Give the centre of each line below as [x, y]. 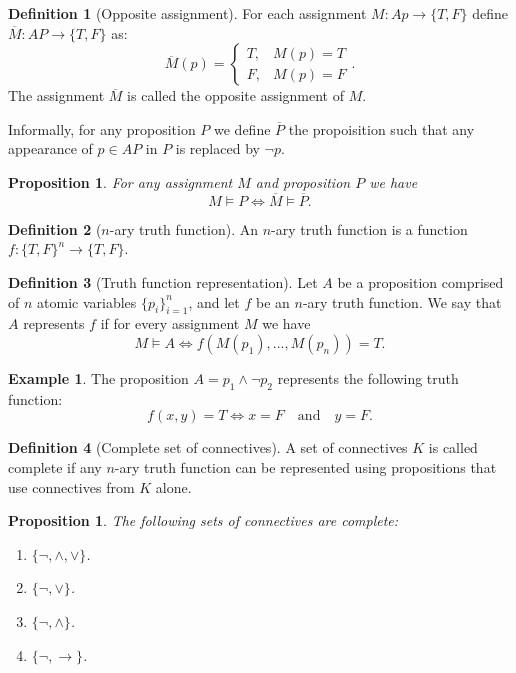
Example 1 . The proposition [98, 377]
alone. [173, 486]
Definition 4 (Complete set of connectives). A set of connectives [208, 447]
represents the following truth [368, 377]
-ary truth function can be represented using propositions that [305, 466]
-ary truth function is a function [369, 228]
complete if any [55, 466]
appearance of [50, 148]
